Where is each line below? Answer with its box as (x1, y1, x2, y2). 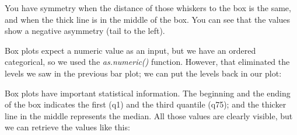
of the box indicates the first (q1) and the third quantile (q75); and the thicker (5, 98, 286, 110)
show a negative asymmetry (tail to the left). (5, 25, 165, 37)
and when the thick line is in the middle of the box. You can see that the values (5, 13, 291, 25)
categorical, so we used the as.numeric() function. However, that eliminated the (5, 56, 290, 68)
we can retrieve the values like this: (5, 121, 130, 133)
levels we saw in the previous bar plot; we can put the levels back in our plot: (5, 67, 282, 79)
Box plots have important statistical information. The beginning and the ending (5, 86, 291, 99)
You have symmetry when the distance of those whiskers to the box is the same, (5, 2, 291, 13)
